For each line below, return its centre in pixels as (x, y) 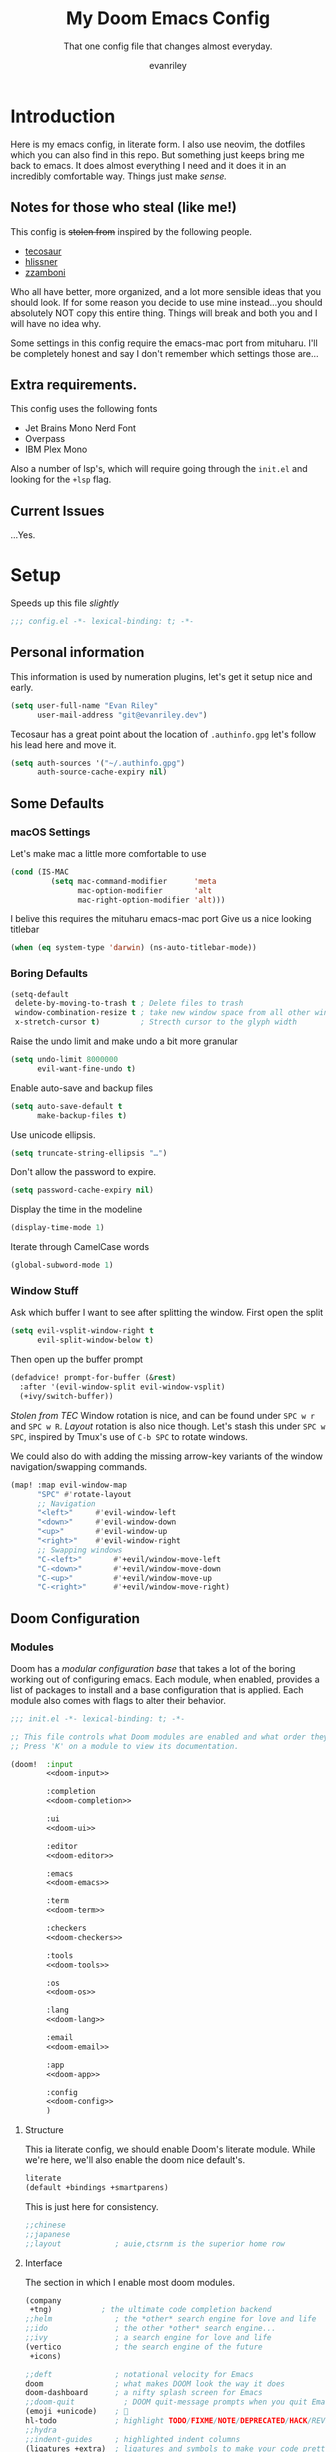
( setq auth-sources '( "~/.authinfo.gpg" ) (98, 763)
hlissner (41, 261)
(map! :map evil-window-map (69, 1485)
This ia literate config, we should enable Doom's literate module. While (170, 2149)
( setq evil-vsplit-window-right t (82, 1331)
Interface (43, 2263)
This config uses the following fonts (84, 409)
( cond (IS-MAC (40, 872)
